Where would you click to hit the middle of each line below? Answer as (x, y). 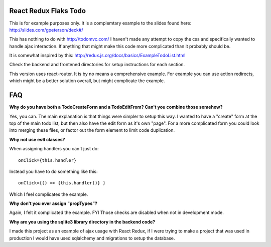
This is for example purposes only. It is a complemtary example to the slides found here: (100, 23)
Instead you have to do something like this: (53, 171)
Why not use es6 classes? (37, 139)
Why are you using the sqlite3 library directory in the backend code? (82, 222)
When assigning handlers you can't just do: (54, 149)
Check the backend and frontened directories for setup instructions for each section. (97, 65)
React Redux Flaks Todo (48, 11)
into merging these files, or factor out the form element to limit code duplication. (92, 130)
